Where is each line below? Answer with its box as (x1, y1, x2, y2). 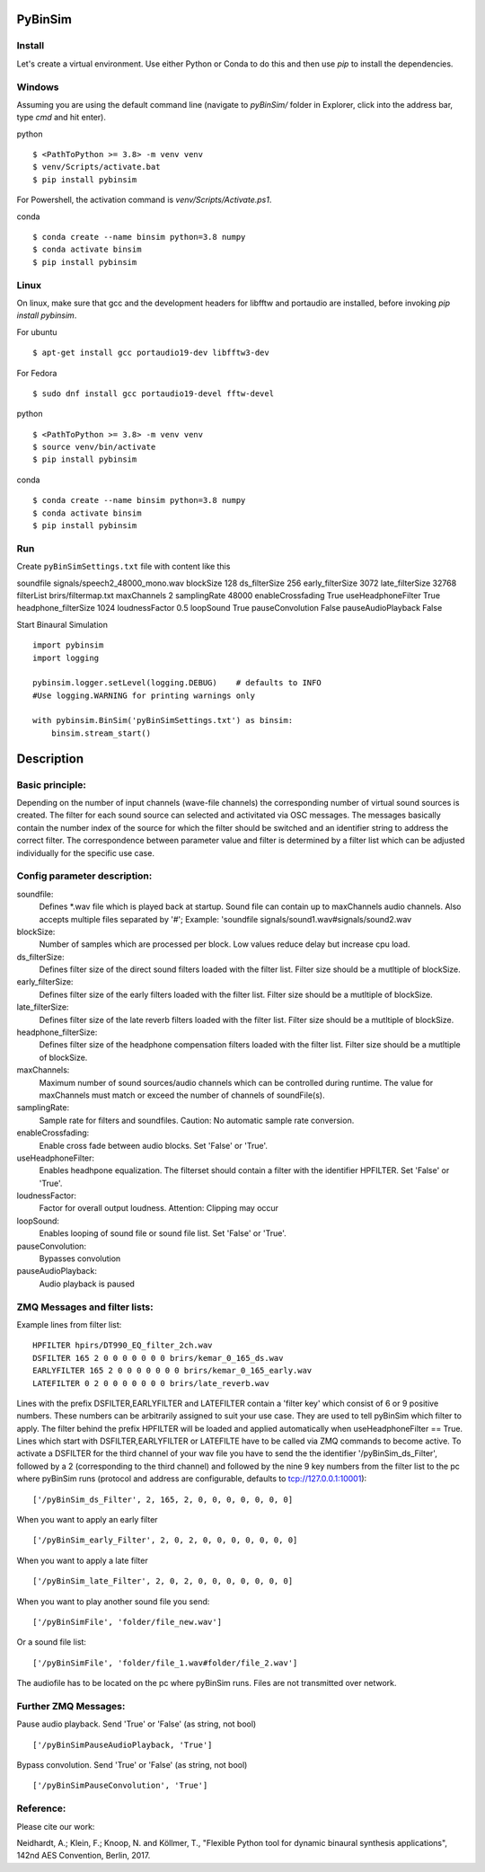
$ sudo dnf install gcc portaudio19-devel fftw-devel (32, 388, 274, 399)
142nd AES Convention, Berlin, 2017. (16, 1850, 151, 1861)
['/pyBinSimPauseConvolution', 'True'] (32, 1780, 208, 1791)
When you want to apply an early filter (16, 1514, 158, 1525)
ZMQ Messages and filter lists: (16, 1301, 154, 1313)
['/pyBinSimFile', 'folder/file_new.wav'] (32, 1617, 223, 1627)
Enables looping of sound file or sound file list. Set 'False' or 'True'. (39, 1228, 287, 1239)
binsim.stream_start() (50, 728, 152, 738)
